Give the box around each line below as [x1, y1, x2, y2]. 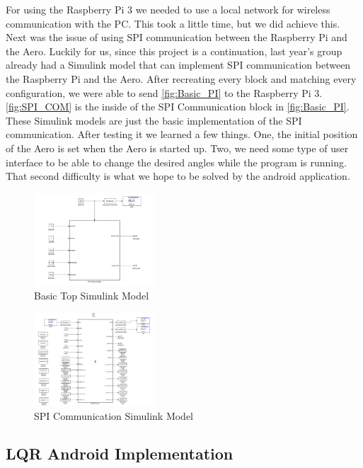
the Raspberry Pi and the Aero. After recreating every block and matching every [6, 71, 357, 86]
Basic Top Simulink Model [34, 288, 149, 303]
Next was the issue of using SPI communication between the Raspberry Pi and [6, 30, 347, 45]
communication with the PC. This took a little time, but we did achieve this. [6, 16, 340, 30]
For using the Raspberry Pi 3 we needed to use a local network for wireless [6, 2, 330, 16]
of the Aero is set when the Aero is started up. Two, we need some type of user [6, 140, 349, 155]
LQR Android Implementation [6, 443, 234, 464]
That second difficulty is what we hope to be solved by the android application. [6, 169, 350, 183]
